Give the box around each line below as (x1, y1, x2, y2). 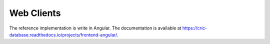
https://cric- (182, 25, 207, 31)
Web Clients (9, 7, 61, 18)
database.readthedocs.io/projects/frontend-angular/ (9, 31, 117, 37)
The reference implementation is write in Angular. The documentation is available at (9, 25, 181, 31)
